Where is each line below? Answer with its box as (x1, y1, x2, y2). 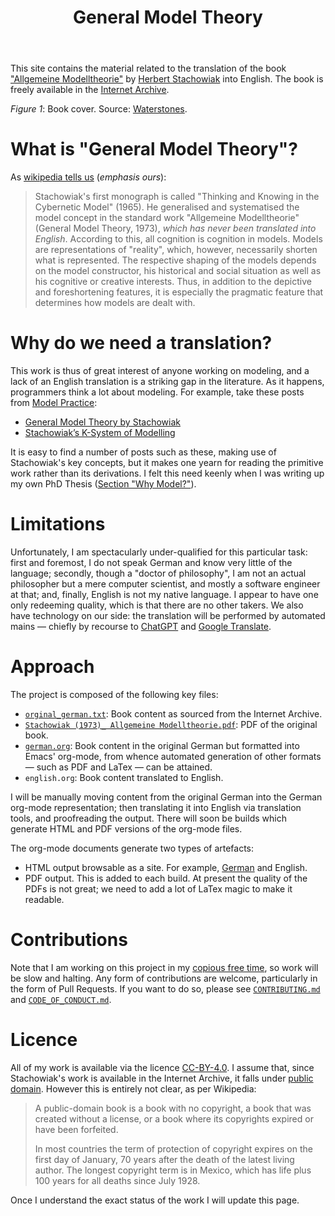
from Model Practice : (10, 397, 98, 409)
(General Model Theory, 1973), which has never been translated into (34, 222, 317, 235)
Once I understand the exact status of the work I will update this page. (10, 1194, 300, 1206)
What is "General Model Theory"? (10, 138, 298, 161)
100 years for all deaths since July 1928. (34, 1174, 201, 1186)
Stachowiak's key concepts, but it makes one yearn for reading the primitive (10, 457, 324, 469)
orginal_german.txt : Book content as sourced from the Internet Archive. (24, 707, 323, 720)
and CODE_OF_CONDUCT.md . (10, 993, 112, 1005)
